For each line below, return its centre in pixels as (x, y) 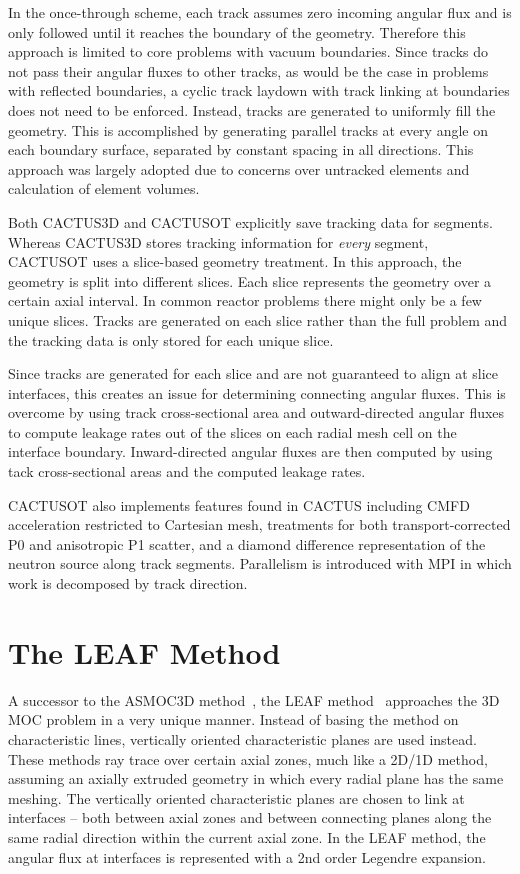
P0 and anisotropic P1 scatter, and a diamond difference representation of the (247, 543)
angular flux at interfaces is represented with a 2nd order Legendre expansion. (247, 856)
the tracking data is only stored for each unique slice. (171, 339)
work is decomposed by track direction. (128, 583)
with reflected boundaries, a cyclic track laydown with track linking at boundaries (259, 90)
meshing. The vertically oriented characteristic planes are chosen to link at (236, 797)
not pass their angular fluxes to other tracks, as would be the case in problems (248, 70)
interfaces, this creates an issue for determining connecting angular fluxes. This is (257, 392)
